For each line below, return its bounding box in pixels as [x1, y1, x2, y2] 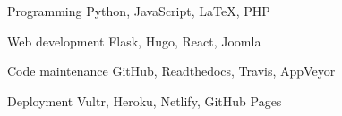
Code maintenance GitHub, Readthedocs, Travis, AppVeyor [7, 62, 336, 80]
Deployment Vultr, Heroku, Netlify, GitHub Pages [7, 91, 282, 110]
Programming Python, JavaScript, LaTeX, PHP [7, 2, 270, 20]
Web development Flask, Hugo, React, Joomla [7, 31, 261, 50]
